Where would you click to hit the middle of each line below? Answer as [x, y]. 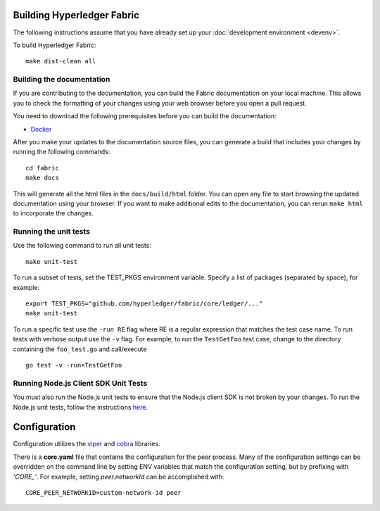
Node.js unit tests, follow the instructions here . [80, 407]
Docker [41, 129]
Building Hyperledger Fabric [76, 15]
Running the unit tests [52, 232]
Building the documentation [62, 80]
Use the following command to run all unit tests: [82, 246]
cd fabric [42, 168]
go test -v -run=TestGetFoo [74, 365]
